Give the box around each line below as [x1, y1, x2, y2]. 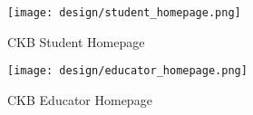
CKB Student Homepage [7, 32, 145, 51]
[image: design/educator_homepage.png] [7, 64, 248, 78]
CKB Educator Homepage [7, 90, 152, 109]
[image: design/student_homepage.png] [7, 6, 241, 19]
